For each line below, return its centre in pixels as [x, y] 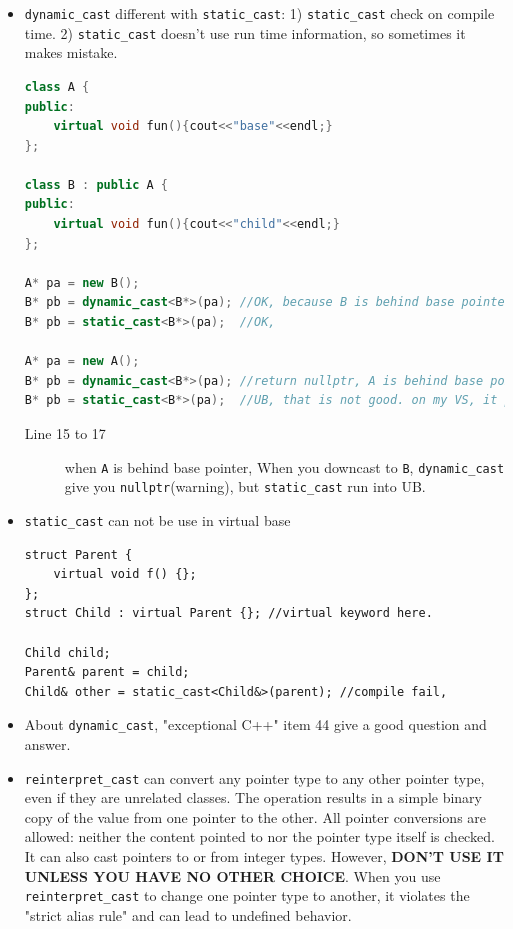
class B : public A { [96, 184]
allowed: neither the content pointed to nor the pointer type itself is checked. [259, 836]
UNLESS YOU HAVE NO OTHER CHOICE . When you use [232, 875]
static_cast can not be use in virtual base [157, 519]
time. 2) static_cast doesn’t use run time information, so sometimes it [245, 32]
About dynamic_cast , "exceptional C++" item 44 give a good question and [255, 724]
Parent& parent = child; [107, 672]
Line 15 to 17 [65, 433]
